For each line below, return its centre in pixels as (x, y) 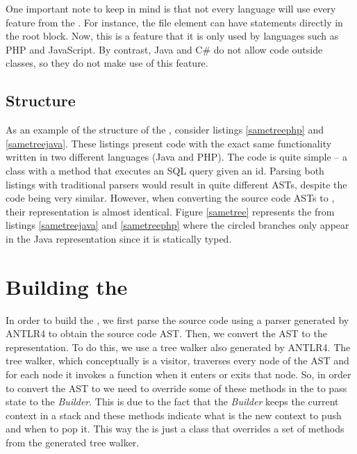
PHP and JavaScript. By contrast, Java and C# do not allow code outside (164, 49)
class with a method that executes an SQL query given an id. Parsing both (165, 170)
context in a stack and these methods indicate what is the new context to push (174, 415)
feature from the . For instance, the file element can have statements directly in (174, 22)
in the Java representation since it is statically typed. (119, 238)
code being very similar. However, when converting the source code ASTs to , (170, 198)
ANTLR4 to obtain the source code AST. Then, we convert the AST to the (166, 333)
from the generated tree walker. (73, 442)
